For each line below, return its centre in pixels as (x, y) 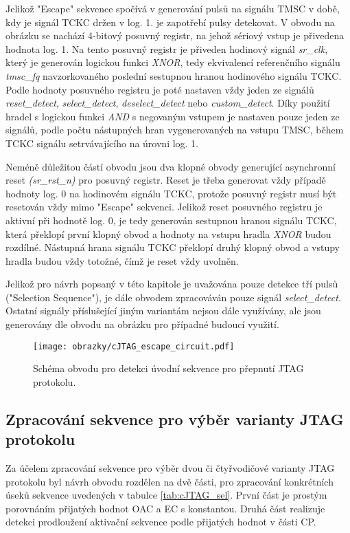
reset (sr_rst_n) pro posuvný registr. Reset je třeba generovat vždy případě (166, 180)
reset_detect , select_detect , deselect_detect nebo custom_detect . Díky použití (168, 103)
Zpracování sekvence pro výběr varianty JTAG (175, 418)
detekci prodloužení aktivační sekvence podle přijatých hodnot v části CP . (161, 522)
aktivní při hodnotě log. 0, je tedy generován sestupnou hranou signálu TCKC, (171, 220)
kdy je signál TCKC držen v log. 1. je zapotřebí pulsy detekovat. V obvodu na (170, 22)
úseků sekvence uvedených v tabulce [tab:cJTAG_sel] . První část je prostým (166, 495)
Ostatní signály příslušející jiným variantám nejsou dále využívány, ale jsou (163, 311)
